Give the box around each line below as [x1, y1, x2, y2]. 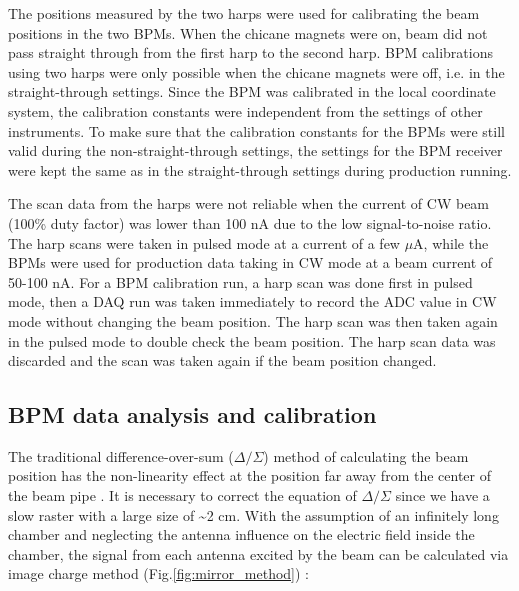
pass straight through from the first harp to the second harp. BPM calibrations [8, 42, 493, 63]
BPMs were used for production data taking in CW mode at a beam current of [8, 252, 493, 273]
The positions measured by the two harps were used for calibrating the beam [8, 3, 480, 23]
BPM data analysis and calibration [8, 399, 377, 430]
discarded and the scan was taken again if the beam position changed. [8, 350, 437, 371]
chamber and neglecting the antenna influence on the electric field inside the [8, 524, 475, 545]
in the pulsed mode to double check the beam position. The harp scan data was [8, 330, 496, 351]
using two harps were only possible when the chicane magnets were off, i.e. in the [8, 61, 505, 82]
